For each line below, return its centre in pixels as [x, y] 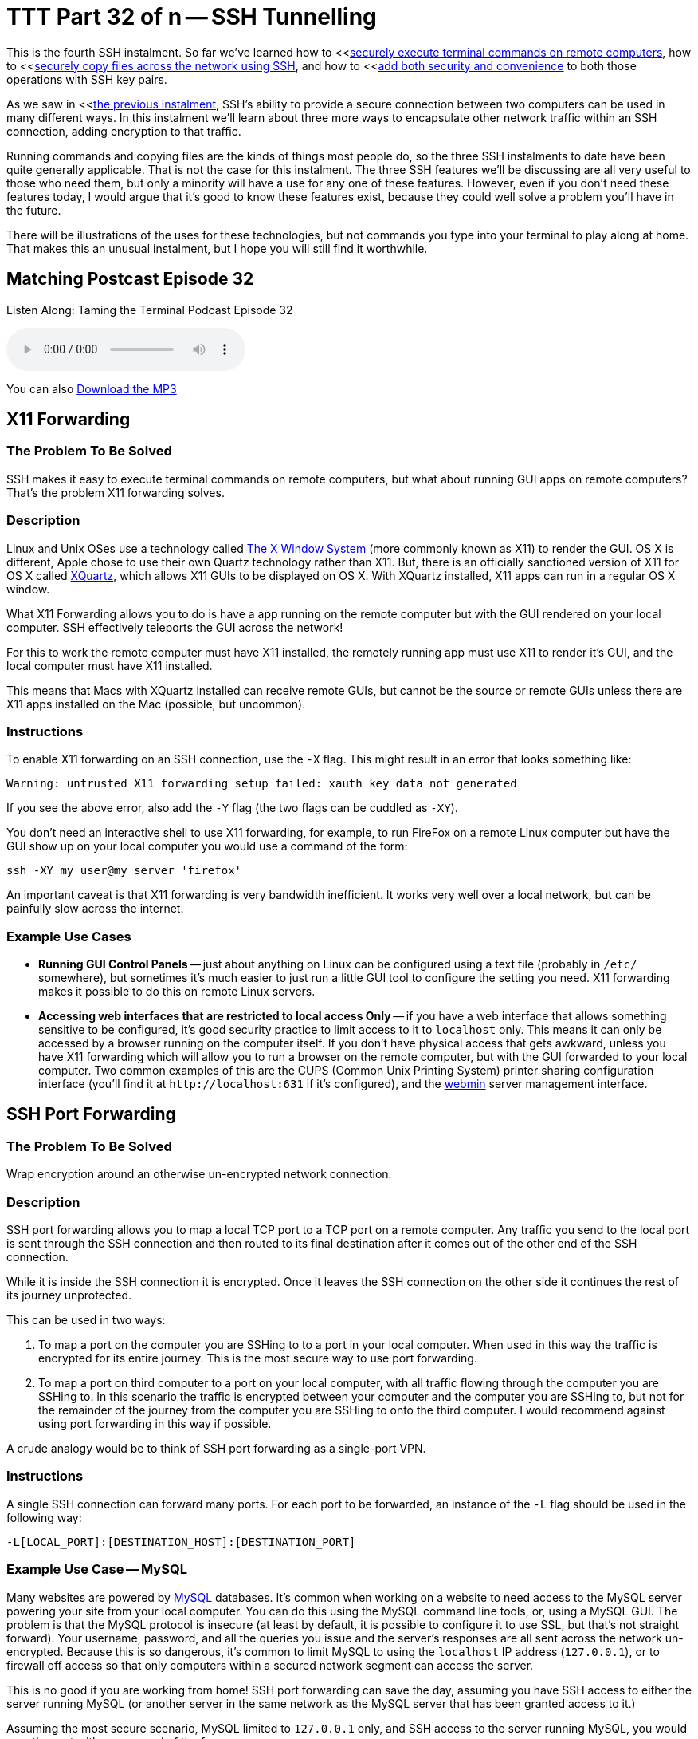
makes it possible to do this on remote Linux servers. [177, 992]
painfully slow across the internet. [95, 909]
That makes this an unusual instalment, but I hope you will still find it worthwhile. [217, 248]
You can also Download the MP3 [92, 388]
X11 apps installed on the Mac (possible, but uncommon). [156, 704]
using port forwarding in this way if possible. [155, 1424]
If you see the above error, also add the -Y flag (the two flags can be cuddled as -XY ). [232, 808]
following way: [44, 1517]
